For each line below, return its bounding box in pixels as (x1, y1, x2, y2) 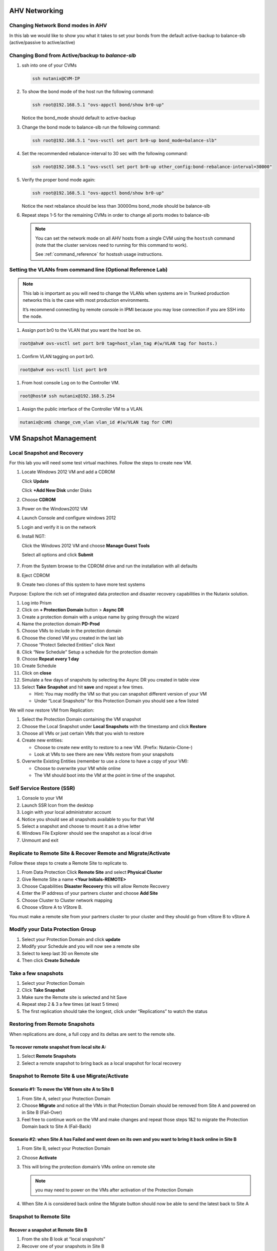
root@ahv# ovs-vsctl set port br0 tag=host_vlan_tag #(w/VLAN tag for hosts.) (19, 341, 217, 346)
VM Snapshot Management (9, 434, 97, 442)
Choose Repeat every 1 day (21, 656, 79, 662)
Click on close (21, 670, 52, 676)
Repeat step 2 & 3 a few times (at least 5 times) (21, 1001, 119, 1007)
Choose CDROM (21, 496, 56, 502)
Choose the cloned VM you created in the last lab (21, 635, 123, 641)
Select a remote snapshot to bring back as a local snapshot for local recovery (21, 1060, 181, 1066)
